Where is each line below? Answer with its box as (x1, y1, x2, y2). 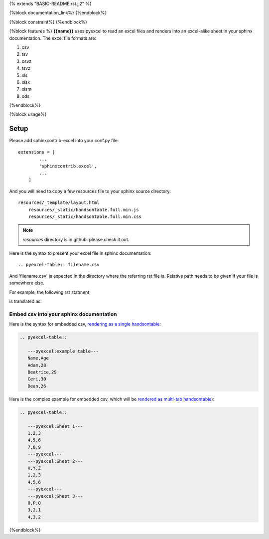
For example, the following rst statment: (9, 289, 91, 295)
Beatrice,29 (27, 369, 57, 375)
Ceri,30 (27, 376, 46, 382)
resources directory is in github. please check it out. (22, 236, 130, 242)
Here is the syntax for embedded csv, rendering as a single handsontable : (9, 321, 161, 327)
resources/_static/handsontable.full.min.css (28, 213, 142, 219)
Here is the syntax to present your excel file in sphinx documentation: (9, 250, 152, 256)
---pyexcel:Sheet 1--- (27, 423, 83, 429)
